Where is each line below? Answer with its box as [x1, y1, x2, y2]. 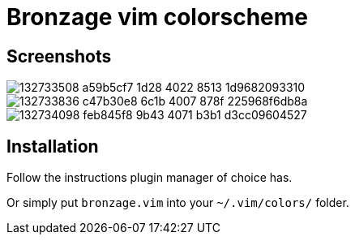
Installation [6, 136, 99, 157]
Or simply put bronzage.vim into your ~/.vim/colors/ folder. [6, 196, 349, 210]
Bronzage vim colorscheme [6, 3, 309, 31]
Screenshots [6, 45, 112, 67]
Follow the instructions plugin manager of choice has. [6, 170, 293, 185]
